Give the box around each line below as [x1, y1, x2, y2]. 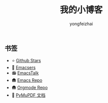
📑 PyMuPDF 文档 [11, 92, 46, 98]
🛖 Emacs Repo [11, 77, 42, 83]
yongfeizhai [69, 20, 93, 27]
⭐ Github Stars [11, 58, 41, 64]
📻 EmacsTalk [11, 70, 39, 76]
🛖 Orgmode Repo [11, 85, 48, 90]
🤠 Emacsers [11, 65, 36, 70]
